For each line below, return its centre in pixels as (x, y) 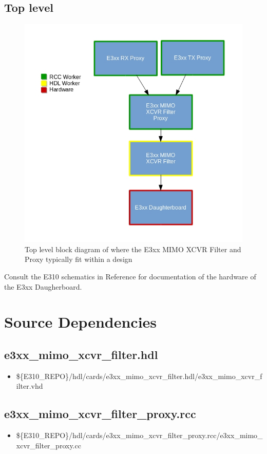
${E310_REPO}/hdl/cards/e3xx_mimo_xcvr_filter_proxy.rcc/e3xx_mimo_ (139, 435)
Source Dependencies (81, 322)
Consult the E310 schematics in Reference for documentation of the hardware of (130, 276)
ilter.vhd (30, 386)
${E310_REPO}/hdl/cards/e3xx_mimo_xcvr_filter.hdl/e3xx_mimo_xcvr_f (139, 376)
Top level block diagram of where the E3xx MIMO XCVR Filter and (133, 249)
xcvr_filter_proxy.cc (49, 445)
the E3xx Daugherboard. (43, 286)
